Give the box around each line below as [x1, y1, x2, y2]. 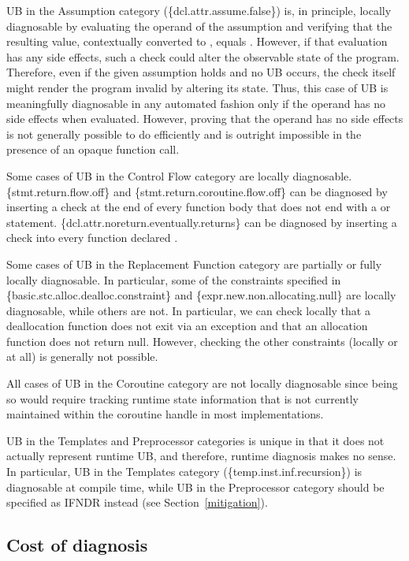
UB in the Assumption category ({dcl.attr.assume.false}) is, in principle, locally [6, 2, 392, 18]
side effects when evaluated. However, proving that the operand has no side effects [6, 110, 403, 127]
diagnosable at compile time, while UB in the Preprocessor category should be [6, 478, 385, 495]
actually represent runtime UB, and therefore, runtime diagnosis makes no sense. [6, 448, 396, 464]
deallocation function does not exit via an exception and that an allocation [6, 318, 368, 334]
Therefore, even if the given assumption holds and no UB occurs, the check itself [6, 64, 396, 80]
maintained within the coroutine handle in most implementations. [6, 406, 324, 422]
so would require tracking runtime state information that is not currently [6, 390, 359, 407]
